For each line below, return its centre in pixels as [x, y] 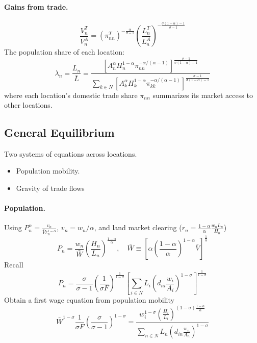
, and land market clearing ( [138, 227]
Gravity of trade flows [50, 188]
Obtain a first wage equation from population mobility [89, 299]
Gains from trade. [36, 6]
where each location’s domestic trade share [71, 95]
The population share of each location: [64, 52]
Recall [14, 265]
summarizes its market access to [203, 95]
